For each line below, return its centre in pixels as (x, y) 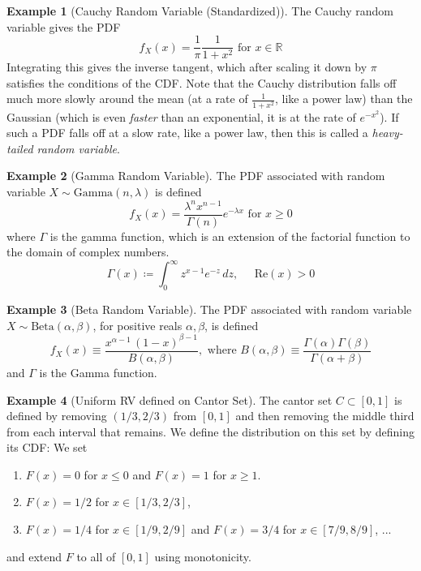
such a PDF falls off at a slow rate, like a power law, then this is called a (187, 133)
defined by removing (57, 416)
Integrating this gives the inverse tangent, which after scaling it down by (187, 67)
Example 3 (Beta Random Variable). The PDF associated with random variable (209, 309)
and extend (34, 556)
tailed (20, 148)
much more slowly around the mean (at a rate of (127, 99)
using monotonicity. (203, 556)
